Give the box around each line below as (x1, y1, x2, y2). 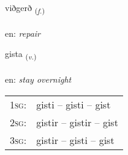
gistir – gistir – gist (36, 115, 118, 129)
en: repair (5, 26, 40, 39)
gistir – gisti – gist (36, 132, 115, 147)
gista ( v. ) (5, 47, 37, 62)
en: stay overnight (5, 73, 72, 86)
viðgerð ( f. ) (5, 1, 45, 15)
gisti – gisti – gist (36, 97, 111, 112)
